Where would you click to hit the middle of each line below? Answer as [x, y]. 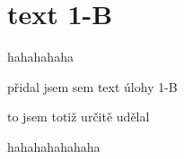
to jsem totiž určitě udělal [79, 117]
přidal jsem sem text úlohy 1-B [92, 86]
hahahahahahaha [54, 146]
